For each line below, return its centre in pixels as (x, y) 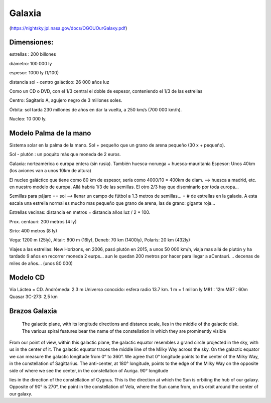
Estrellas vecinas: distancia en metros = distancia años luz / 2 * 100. (80, 212)
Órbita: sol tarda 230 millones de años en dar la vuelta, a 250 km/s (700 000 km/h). (96, 109)
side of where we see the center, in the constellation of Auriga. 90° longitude (89, 370)
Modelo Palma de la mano (50, 133)
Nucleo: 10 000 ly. (28, 119)
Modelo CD (27, 278)
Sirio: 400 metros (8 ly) (33, 231)
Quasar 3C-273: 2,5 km (33, 297)
